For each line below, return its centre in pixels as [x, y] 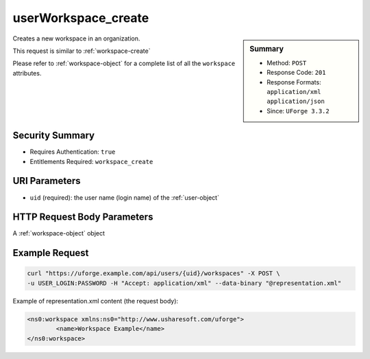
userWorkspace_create [81, 18]
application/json [296, 102]
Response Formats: [294, 82]
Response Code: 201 [296, 73]
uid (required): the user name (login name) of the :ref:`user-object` [124, 197]
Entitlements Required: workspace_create [91, 161]
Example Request [51, 253]
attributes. [27, 73]
